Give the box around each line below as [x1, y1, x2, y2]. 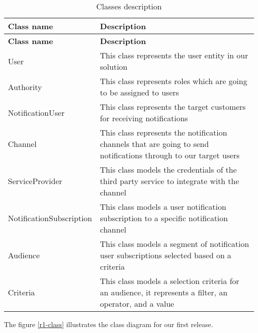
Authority [8, 81, 42, 93]
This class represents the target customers [100, 101, 246, 112]
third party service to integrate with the [100, 175, 239, 187]
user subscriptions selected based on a [100, 249, 232, 261]
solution [100, 61, 128, 72]
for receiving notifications [100, 112, 188, 124]
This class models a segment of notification [100, 238, 249, 249]
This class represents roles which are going [100, 75, 248, 87]
